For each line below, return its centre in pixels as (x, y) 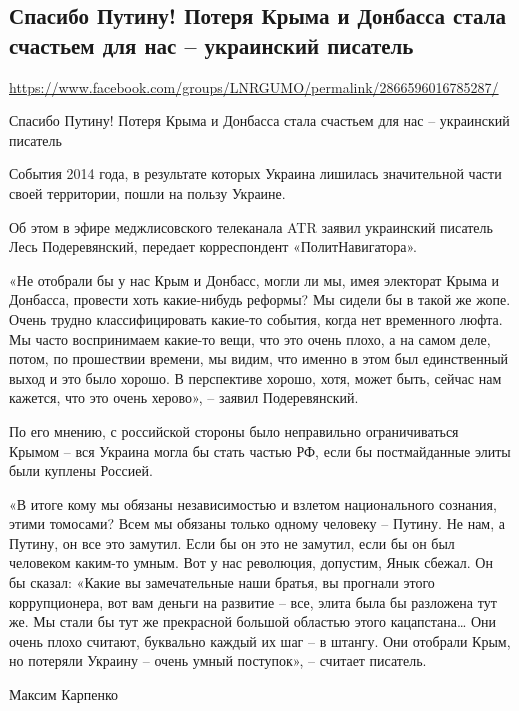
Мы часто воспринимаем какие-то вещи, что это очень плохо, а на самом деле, (250, 338)
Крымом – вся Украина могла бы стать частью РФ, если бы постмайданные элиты (260, 450)
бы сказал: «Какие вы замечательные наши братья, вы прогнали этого (222, 582)
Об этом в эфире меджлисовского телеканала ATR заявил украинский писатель (251, 226)
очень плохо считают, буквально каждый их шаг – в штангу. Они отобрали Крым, (260, 640)
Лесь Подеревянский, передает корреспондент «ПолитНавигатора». (213, 246)
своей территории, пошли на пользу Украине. (147, 192)
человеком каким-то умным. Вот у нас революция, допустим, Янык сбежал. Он (251, 562)
